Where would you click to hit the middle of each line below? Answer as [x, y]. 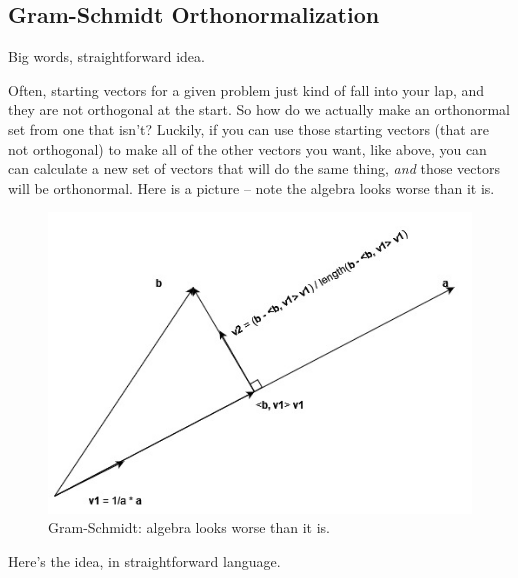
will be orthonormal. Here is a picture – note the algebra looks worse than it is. [251, 187]
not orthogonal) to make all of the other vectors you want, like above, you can [247, 148]
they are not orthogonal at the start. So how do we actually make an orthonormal [259, 109]
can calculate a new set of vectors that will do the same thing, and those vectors [254, 168]
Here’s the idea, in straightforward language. [144, 561]
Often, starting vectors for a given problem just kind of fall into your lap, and [246, 89]
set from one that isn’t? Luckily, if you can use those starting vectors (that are [249, 128]
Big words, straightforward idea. [106, 56]
